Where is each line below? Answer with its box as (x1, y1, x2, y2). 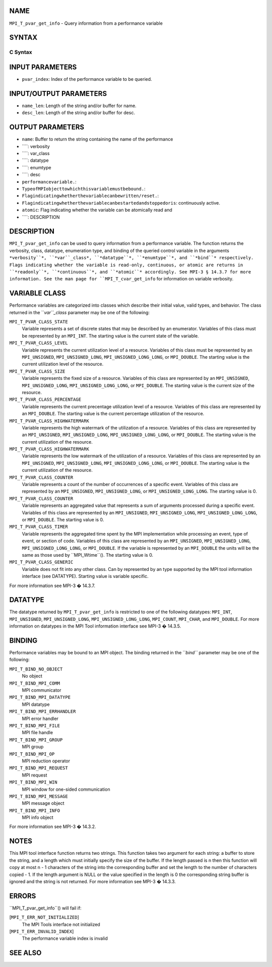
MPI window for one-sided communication (22, 786, 110, 792)
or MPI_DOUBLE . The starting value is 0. (22, 516, 104, 522)
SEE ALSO (9, 949, 42, 957)
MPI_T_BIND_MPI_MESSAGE (9, 793, 68, 799)
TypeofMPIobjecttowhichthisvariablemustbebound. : (22, 185, 146, 191)
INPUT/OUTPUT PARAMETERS (9, 89, 107, 98)
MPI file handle (22, 730, 53, 736)
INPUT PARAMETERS (9, 63, 77, 71)
